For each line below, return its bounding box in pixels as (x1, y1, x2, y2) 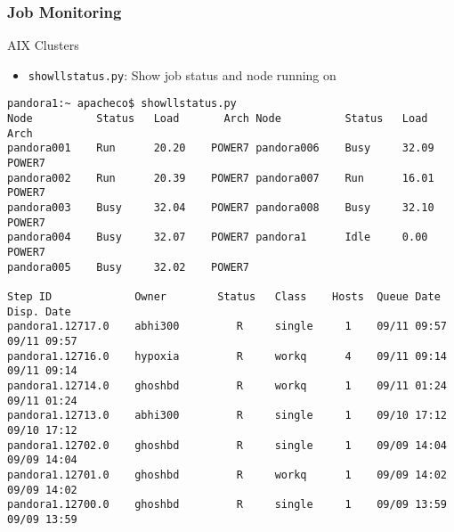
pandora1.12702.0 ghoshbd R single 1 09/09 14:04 (7, 438, 447, 452)
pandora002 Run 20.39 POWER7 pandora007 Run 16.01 (7, 171, 434, 184)
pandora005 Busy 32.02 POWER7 (7, 260, 250, 274)
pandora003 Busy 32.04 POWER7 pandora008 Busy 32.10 (7, 201, 434, 215)
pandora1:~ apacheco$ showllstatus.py (7, 97, 237, 110)
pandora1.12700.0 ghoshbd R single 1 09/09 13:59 (7, 498, 447, 512)
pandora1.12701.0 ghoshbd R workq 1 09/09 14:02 (7, 468, 447, 481)
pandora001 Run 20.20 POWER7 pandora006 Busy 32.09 (7, 142, 434, 155)
